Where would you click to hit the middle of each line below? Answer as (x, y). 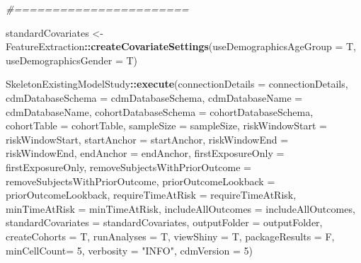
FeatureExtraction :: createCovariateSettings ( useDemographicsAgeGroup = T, (181, 46)
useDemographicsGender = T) (72, 60)
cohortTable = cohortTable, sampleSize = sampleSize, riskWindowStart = (166, 125)
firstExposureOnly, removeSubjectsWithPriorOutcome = (129, 166)
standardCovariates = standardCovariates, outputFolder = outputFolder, (164, 222)
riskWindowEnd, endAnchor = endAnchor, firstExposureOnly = (145, 153)
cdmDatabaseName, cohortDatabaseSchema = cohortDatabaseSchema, (160, 111)
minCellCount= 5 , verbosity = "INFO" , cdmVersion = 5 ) (129, 250)
